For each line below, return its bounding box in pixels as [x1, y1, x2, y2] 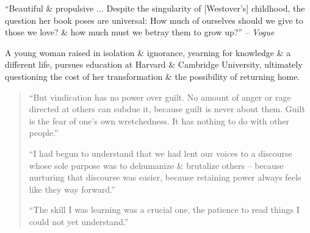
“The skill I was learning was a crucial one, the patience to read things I [29, 203, 300, 216]
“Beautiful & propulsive [5, 2, 94, 14]
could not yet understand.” [29, 215, 129, 228]
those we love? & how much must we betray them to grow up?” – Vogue [5, 26, 275, 38]
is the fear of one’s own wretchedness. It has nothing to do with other [29, 114, 290, 127]
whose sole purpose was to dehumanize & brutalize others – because [29, 159, 284, 171]
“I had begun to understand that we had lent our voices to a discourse [29, 146, 292, 159]
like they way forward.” [29, 182, 115, 195]
